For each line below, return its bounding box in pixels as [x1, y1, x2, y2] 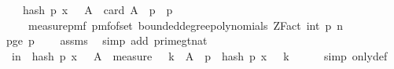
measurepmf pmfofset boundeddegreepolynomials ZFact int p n [28, 16, 343, 33]
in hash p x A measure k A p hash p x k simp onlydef [11, 47, 388, 64]
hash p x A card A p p [22, 2, 173, 17]
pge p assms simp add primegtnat [6, 32, 208, 49]
